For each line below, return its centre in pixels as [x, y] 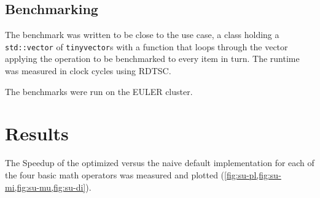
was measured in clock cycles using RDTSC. [88, 71]
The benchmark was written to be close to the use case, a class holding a [142, 35]
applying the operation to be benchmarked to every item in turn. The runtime [152, 59]
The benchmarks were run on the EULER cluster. [99, 91]
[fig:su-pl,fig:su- [253, 174]
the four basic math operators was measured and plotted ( [115, 174]
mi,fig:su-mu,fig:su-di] [45, 187]
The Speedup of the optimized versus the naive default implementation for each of [160, 163]
